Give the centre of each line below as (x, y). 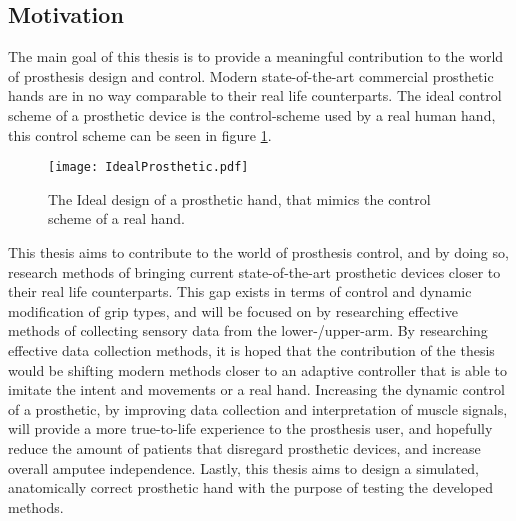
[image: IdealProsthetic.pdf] (148, 167)
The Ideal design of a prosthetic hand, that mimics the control (239, 198)
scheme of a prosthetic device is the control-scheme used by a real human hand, (252, 114)
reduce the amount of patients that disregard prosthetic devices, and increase (244, 447)
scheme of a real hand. (116, 218)
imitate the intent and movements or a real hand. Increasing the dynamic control (256, 389)
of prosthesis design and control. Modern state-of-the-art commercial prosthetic (251, 75)
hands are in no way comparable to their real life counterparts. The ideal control (255, 95)
